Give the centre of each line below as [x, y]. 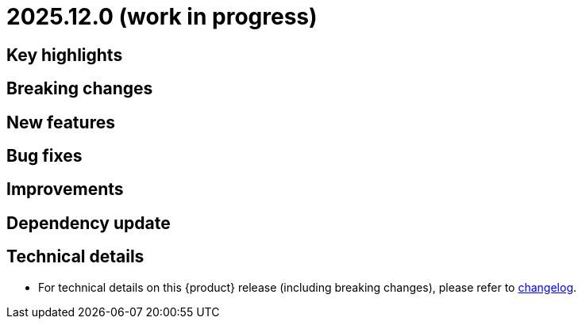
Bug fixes [44, 156]
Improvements [65, 189]
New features [61, 122]
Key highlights [65, 55]
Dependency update [89, 223]
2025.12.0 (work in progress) [162, 17]
